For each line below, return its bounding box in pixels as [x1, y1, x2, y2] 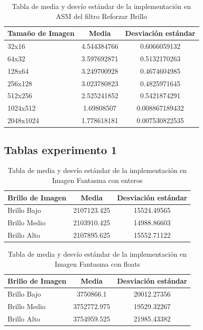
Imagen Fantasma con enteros [52, 174, 143, 185]
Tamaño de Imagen [7, 28, 75, 38]
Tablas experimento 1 [4, 142, 117, 157]
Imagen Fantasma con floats [54, 258, 140, 269]
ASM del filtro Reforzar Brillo [56, 10, 147, 21]
